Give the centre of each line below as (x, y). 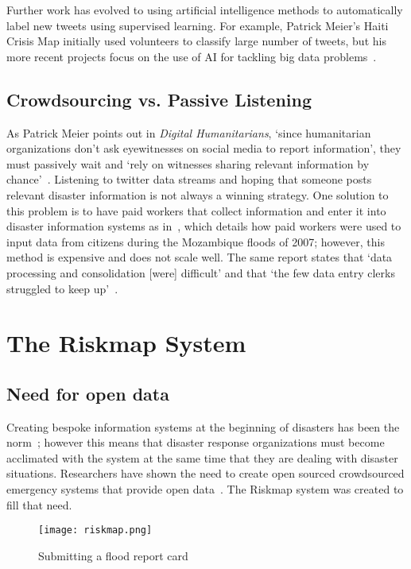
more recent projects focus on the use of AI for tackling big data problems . (192, 56)
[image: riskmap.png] (95, 530)
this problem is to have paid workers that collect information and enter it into (196, 210)
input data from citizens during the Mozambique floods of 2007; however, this (196, 241)
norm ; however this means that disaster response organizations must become (196, 442)
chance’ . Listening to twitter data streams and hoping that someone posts (189, 179)
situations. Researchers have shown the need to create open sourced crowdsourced (205, 473)
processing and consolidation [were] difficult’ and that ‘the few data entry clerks (201, 272)
